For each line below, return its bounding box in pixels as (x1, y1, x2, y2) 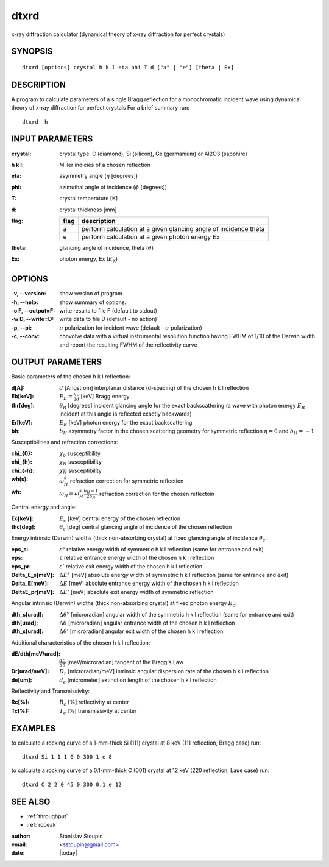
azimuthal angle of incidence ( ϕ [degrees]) (59, 183, 168, 191)
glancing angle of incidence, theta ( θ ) (59, 244, 154, 251)
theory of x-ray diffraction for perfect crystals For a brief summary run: (11, 104, 190, 111)
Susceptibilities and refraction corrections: (11, 439, 118, 446)
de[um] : (11, 676, 32, 684)
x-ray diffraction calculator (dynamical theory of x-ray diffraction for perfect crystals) (11, 30, 225, 38)
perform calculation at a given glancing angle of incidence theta (81, 224, 265, 233)
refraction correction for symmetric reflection (70, 477, 184, 484)
